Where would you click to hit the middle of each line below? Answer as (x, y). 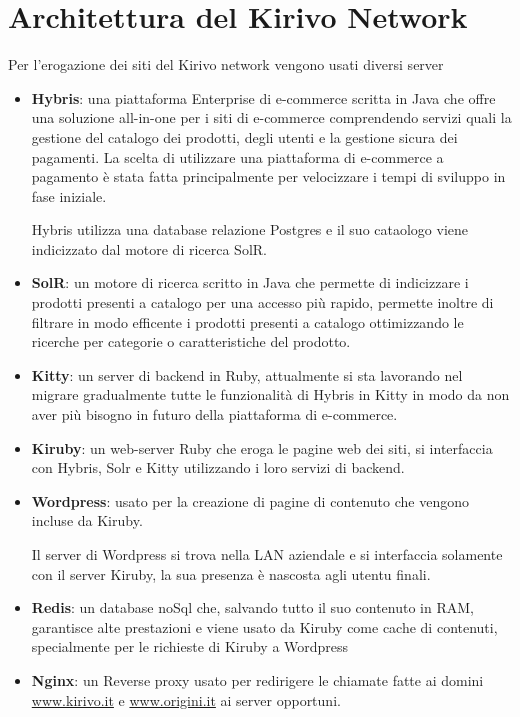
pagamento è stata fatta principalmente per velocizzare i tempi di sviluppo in (268, 176)
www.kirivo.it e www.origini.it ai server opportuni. (186, 699)
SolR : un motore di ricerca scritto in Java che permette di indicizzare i (250, 282)
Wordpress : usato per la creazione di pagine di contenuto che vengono (250, 500)
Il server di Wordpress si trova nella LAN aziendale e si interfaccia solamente (267, 554)
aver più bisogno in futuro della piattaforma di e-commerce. (214, 414)
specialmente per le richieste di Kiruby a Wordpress (190, 646)
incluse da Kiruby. (87, 520)
